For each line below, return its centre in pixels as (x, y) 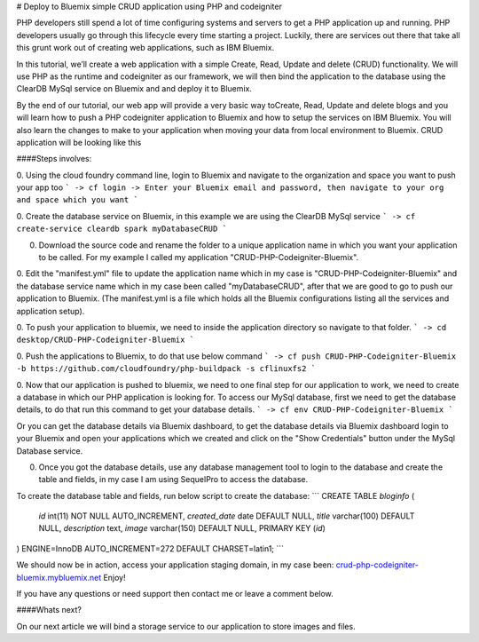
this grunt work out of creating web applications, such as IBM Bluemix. (145, 48)
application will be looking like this (79, 142)
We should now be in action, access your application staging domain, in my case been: (175, 565)
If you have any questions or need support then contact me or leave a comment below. (175, 594)
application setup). (51, 311)
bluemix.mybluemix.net (59, 577)
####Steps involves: (54, 159)
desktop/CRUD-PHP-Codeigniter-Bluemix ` (106, 340)
